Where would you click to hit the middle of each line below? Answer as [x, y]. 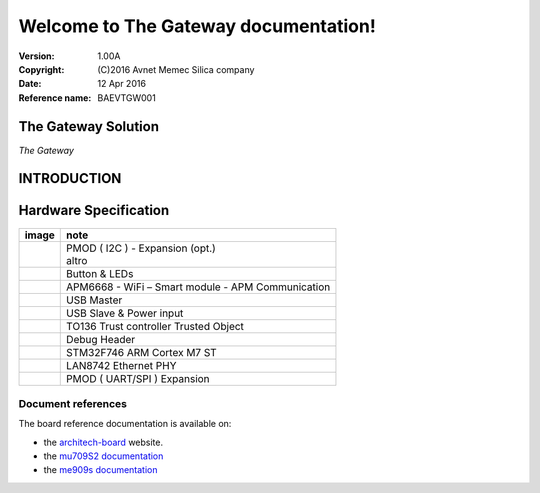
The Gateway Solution [89, 126]
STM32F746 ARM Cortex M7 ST [141, 352]
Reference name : [55, 97]
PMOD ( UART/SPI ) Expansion [138, 378]
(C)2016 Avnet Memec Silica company [176, 69]
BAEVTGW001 [127, 97]
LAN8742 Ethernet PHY [121, 365]
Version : [36, 56]
